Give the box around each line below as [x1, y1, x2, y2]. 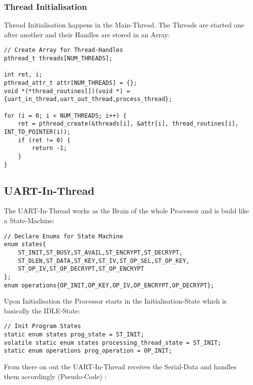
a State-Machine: [4, 215, 55, 226]
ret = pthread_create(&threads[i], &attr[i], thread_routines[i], [18, 120, 239, 128]
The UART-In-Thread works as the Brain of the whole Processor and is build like [4, 205, 249, 216]
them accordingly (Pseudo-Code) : [4, 371, 107, 381]
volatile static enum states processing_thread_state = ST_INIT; [4, 339, 221, 346]
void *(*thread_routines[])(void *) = [4, 87, 130, 95]
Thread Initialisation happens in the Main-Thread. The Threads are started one [4, 20, 244, 30]
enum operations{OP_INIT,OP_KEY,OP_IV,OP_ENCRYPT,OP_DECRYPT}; [4, 282, 214, 289]
